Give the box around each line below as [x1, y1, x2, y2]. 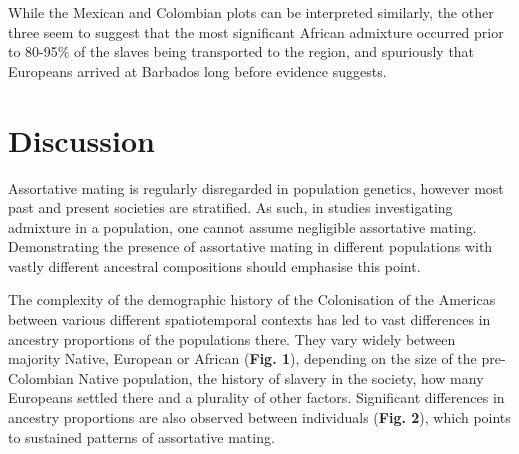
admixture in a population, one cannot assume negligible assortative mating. [8, 216, 477, 237]
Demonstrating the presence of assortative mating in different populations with [8, 236, 493, 257]
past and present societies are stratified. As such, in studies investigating [8, 197, 453, 218]
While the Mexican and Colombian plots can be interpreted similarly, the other [8, 2, 494, 22]
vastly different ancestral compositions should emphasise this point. [8, 255, 421, 276]
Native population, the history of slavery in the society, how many [78, 367, 484, 388]
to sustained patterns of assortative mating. [8, 426, 275, 447]
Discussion [8, 119, 155, 160]
